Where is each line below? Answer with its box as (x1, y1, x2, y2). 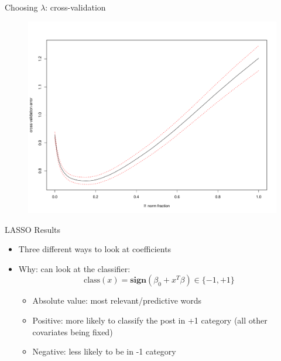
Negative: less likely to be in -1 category (32, 345, 176, 357)
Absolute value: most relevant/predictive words (32, 294, 202, 307)
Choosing (5, 1, 38, 13)
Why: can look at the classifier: (18, 262, 131, 274)
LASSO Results (5, 223, 61, 235)
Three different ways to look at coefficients (18, 243, 172, 255)
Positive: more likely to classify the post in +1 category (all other (32, 314, 268, 326)
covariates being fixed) (32, 325, 113, 338)
